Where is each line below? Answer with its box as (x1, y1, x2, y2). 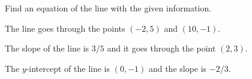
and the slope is (148, 62, 207, 74)
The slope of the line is (5, 42, 89, 54)
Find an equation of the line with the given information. (5, 2, 212, 14)
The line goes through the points (5, 22, 125, 34)
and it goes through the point (107, 42, 216, 54)
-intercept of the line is (26, 62, 110, 74)
